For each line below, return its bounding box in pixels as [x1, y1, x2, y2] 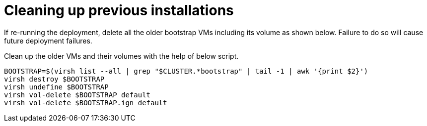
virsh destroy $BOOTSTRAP [4, 75, 105, 83]
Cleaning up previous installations [4, 2, 234, 19]
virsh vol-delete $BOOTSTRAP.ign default [4, 98, 167, 107]
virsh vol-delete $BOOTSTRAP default [4, 90, 151, 99]
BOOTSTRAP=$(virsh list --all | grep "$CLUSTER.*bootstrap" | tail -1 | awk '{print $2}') [4, 67, 368, 75]
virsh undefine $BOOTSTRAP [4, 83, 109, 91]
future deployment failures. [4, 36, 92, 45]
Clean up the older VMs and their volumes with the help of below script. [4, 51, 239, 60]
